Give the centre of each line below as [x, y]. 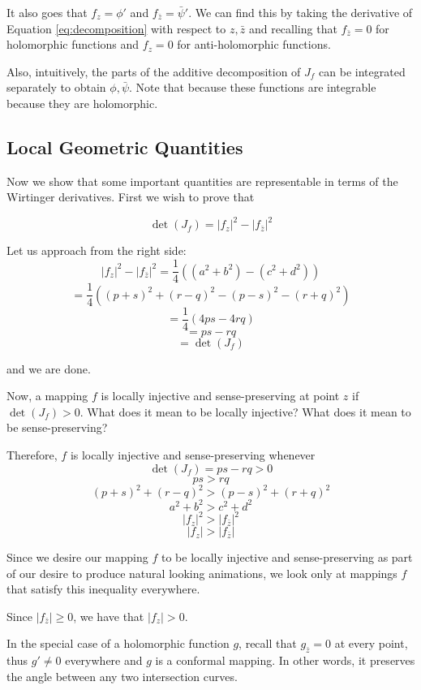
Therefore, [32, 455]
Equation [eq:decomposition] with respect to [116, 28]
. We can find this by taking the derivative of [301, 12]
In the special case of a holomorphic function [118, 643]
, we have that [109, 616]
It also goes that [47, 12]
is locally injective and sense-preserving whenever [193, 455]
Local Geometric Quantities [125, 147]
